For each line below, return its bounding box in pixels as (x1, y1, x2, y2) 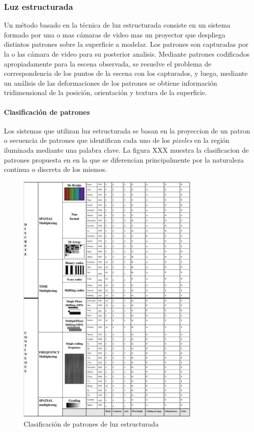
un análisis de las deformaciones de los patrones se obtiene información (4, 77, 217, 88)
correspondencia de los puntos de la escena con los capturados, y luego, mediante (4, 68, 248, 78)
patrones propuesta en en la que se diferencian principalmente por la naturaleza (4, 154, 244, 165)
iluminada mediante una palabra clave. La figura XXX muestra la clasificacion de (4, 144, 249, 155)
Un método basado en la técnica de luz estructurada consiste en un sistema (4, 20, 230, 30)
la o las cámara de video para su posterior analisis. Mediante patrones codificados (4, 49, 250, 59)
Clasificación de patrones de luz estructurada (24, 418, 159, 429)
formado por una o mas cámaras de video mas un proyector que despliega (4, 29, 226, 39)
